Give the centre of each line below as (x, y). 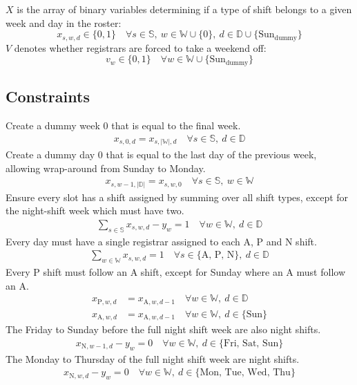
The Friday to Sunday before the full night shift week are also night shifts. (163, 329)
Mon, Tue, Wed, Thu (245, 373)
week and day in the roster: (64, 22)
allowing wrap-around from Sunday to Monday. (106, 168)
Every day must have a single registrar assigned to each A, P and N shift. (161, 241)
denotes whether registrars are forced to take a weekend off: (140, 47)
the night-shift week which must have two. (95, 210)
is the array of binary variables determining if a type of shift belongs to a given (184, 9)
